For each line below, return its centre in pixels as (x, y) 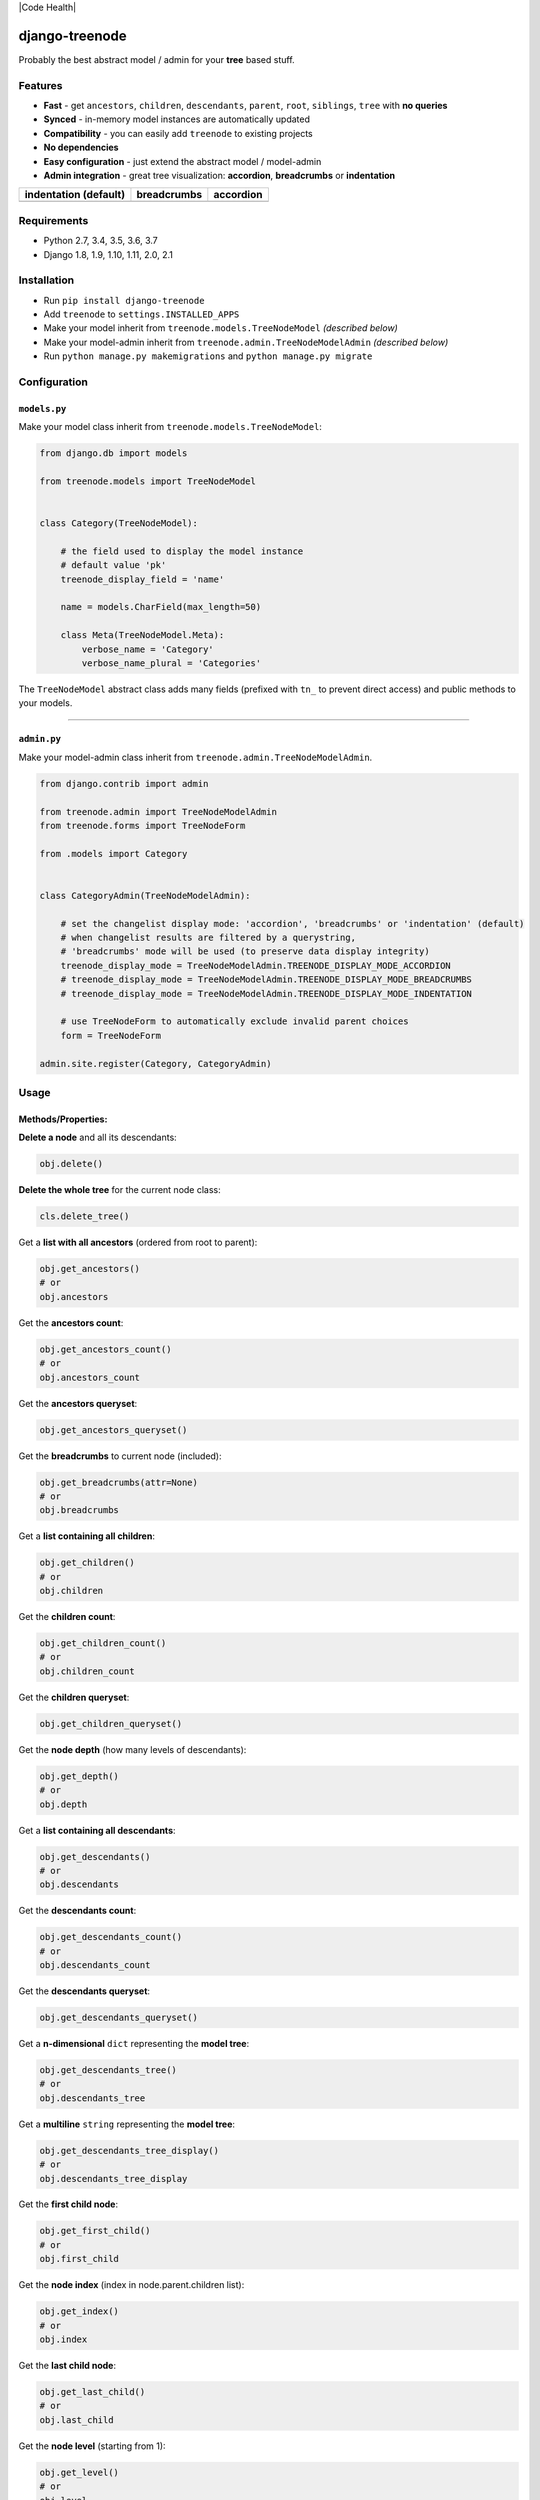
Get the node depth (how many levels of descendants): (132, 1749)
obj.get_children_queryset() (111, 1723)
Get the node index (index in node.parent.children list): (131, 2285)
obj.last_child (76, 2419)
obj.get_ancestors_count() (105, 1349)
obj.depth (63, 1804)
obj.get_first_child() (95, 2231)
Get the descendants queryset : (84, 1991)
